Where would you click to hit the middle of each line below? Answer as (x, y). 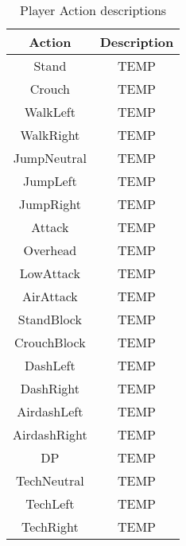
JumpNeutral (50, 158)
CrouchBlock (50, 342)
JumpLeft (50, 181)
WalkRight (50, 135)
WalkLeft (50, 112)
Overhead (50, 250)
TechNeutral (50, 480)
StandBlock (50, 319)
